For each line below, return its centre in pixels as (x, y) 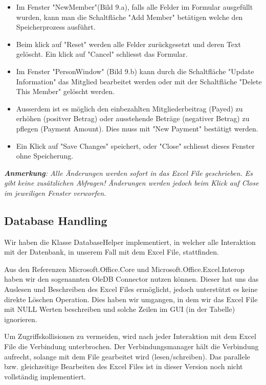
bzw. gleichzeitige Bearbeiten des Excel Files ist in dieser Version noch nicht (124, 366)
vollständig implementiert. (45, 376)
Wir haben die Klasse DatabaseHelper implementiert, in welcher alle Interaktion (130, 242)
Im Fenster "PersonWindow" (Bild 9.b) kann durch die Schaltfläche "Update (135, 71)
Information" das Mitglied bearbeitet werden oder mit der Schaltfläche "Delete (139, 81)
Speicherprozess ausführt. (56, 27)
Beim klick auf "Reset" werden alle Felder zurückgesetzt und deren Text (128, 44)
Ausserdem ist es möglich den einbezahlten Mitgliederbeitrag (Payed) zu (129, 108)
